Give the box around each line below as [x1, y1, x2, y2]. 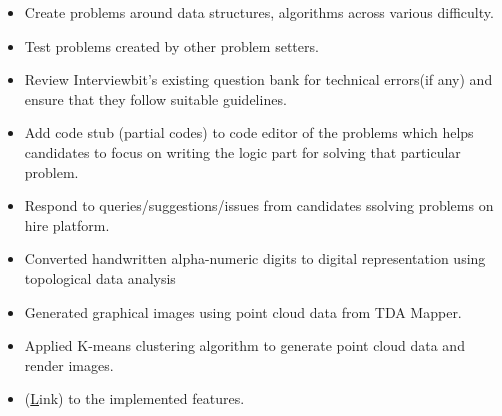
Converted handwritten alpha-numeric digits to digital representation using [24, 248, 486, 269]
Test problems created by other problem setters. [24, 35, 319, 56]
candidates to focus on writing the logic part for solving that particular [24, 141, 461, 162]
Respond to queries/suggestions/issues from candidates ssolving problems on [24, 195, 494, 216]
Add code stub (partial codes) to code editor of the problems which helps [24, 122, 474, 143]
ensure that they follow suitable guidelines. [24, 88, 287, 109]
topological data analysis [24, 267, 176, 288]
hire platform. [24, 214, 110, 235]
